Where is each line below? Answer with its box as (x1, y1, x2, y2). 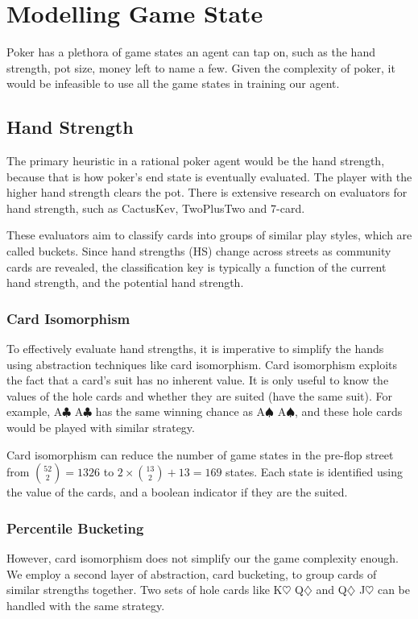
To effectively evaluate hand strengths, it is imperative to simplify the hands (6, 340, 384, 357)
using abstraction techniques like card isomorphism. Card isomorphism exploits (6, 355, 397, 372)
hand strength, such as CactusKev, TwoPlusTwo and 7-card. (6, 199, 305, 216)
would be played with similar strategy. (6, 419, 195, 436)
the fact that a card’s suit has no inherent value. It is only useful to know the (6, 372, 389, 388)
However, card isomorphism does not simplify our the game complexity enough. (6, 550, 399, 567)
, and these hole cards (295, 403, 403, 420)
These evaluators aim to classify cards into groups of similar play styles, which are (6, 226, 412, 243)
